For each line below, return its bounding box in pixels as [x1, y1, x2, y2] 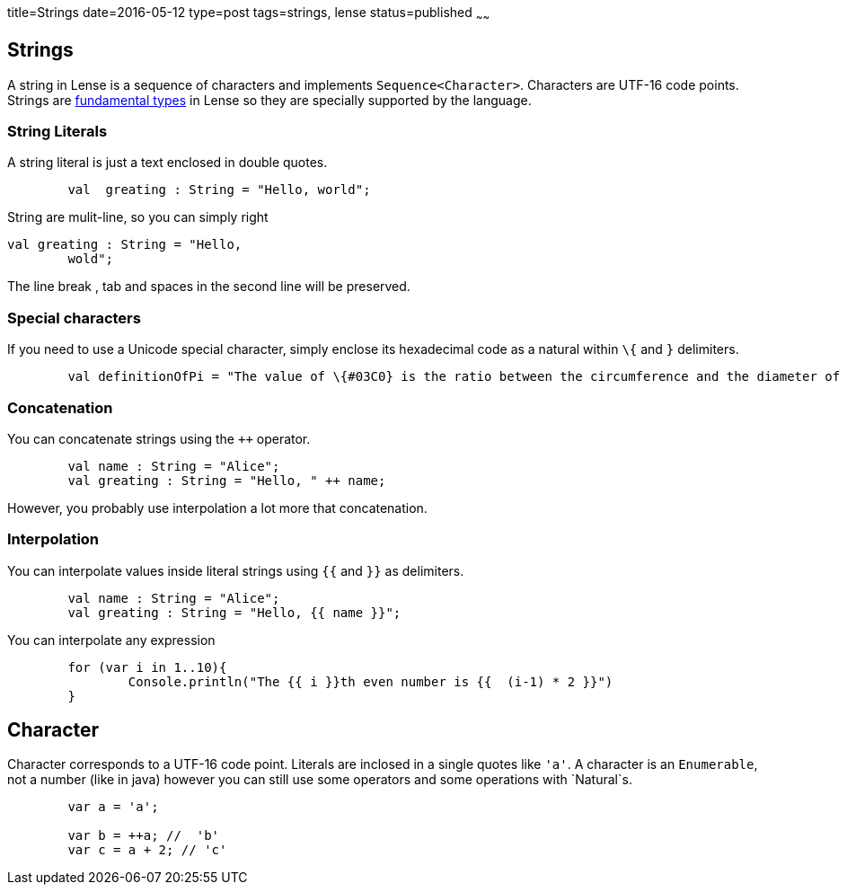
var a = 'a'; [67, 799, 159, 815]
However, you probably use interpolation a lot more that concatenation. [7, 499, 428, 516]
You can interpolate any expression [7, 631, 216, 648]
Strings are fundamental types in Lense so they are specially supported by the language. [7, 92, 532, 108]
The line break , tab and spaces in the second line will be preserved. [7, 278, 410, 295]
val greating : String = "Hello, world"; [67, 182, 371, 198]
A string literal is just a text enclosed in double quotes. [7, 155, 328, 171]
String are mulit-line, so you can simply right [7, 209, 269, 225]
